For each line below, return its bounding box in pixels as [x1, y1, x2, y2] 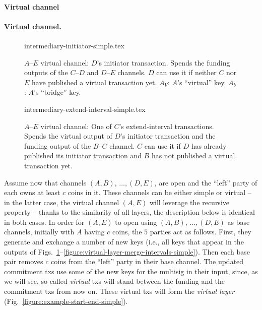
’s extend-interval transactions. [119, 120, 214, 131]
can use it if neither [156, 67, 217, 78]
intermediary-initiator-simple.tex [24, 40, 124, 50]
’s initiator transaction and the [120, 131, 216, 141]
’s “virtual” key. [177, 77, 226, 87]
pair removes [4, 256, 43, 267]
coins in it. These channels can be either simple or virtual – [68, 187, 251, 198]
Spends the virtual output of [24, 131, 112, 141]
